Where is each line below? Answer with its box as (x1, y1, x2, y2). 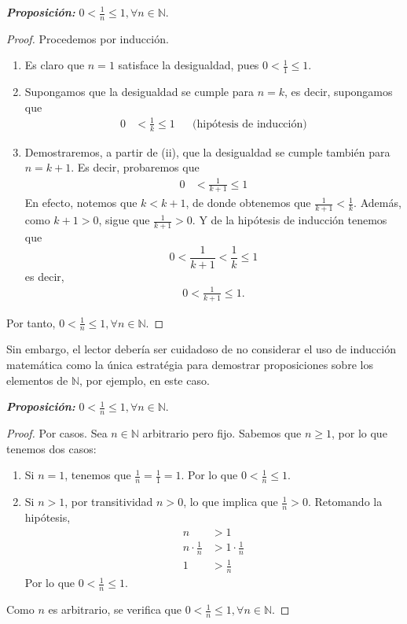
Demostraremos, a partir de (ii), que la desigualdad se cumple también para (24, 143, 390, 160)
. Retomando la (307, 493, 383, 510)
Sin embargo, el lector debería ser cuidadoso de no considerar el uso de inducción (6, 341, 396, 357)
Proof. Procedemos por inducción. (6, 30, 169, 46)
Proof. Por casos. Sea (6, 425, 108, 441)
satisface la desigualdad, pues (118, 57, 259, 73)
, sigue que (98, 212, 150, 228)
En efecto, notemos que (24, 194, 137, 211)
